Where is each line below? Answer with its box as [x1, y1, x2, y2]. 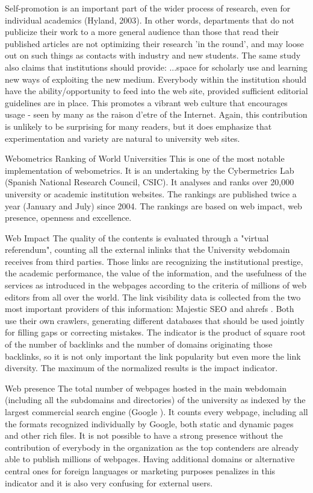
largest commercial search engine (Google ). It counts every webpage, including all [5, 406, 308, 418]
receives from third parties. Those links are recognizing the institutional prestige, [5, 255, 303, 267]
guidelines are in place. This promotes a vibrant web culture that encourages [5, 96, 288, 109]
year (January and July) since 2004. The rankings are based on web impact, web [5, 199, 302, 212]
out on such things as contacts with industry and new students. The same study [5, 49, 301, 62]
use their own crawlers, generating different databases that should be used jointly [5, 314, 305, 326]
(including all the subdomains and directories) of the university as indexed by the [5, 393, 306, 406]
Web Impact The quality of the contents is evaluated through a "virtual [5, 231, 269, 244]
